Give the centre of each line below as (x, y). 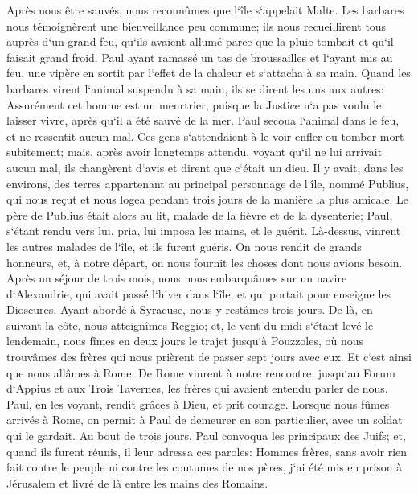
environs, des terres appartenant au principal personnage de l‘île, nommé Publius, (208, 183)
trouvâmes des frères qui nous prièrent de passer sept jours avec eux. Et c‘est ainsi (209, 357)
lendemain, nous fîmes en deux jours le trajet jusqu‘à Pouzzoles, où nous (185, 341)
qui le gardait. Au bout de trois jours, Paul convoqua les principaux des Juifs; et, (206, 436)
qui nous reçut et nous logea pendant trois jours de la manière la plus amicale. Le (208, 199)
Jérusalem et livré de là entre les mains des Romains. (137, 482)
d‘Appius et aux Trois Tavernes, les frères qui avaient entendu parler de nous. (197, 388)
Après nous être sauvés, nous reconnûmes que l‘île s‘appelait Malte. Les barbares (205, 10)
